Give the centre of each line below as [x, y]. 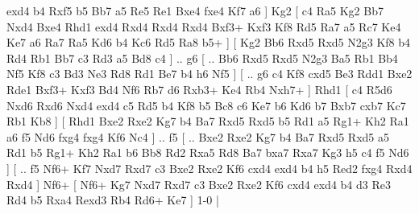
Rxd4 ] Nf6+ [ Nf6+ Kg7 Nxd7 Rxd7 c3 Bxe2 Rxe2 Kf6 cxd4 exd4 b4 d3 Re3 [199, 184]
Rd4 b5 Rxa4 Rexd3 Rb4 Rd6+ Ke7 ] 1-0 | [113, 200]
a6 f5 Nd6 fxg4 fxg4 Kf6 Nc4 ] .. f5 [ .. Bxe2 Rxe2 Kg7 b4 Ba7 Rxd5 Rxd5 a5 [198, 136]
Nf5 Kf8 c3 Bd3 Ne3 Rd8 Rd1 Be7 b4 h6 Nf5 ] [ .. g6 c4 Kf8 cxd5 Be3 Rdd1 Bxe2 [209, 74]
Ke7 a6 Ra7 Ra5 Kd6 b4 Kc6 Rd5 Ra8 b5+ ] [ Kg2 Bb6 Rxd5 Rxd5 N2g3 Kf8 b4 [209, 42]
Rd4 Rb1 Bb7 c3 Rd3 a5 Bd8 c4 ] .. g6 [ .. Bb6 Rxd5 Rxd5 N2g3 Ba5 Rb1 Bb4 [202, 58]
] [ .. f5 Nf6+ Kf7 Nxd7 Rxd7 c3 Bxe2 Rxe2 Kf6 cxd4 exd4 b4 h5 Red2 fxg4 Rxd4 [209, 168]
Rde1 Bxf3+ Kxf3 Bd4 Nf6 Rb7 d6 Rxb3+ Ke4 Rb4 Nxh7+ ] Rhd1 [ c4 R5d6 [199, 89]
